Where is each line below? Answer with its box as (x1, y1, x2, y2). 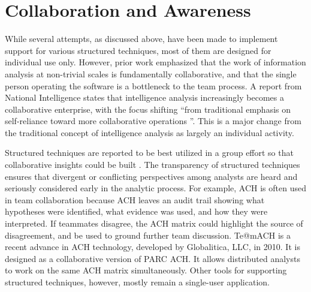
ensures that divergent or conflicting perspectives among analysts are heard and (5, 170, 298, 182)
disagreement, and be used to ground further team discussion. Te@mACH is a (5, 228, 291, 241)
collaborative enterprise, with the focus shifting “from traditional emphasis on (5, 103, 291, 115)
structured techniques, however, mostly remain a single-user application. (5, 276, 270, 288)
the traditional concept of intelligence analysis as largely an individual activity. (5, 126, 294, 139)
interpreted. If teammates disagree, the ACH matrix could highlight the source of (5, 217, 303, 230)
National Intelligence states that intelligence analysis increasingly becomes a (5, 91, 284, 104)
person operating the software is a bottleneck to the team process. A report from (5, 79, 302, 92)
